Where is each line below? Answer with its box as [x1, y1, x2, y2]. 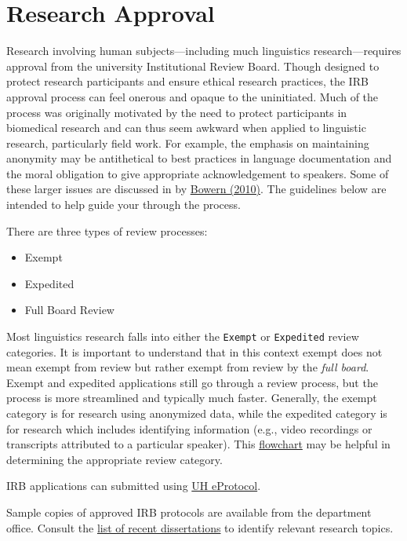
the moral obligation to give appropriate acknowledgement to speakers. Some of [6, 165, 389, 181]
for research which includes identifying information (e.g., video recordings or [6, 420, 372, 437]
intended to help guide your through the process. [6, 196, 241, 213]
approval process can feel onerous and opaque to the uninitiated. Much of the [6, 88, 379, 104]
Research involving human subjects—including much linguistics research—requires [6, 42, 402, 59]
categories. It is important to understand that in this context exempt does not [6, 343, 383, 360]
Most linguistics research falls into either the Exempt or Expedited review [6, 328, 359, 345]
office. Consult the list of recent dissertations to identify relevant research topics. [6, 519, 394, 536]
